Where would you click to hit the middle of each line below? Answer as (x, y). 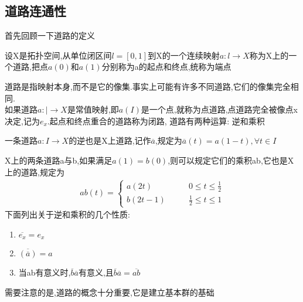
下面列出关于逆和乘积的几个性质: (67, 214)
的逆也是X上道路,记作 (110, 140)
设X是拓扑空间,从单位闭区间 (58, 55)
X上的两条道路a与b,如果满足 (59, 160)
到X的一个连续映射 (184, 55)
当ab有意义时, (45, 272)
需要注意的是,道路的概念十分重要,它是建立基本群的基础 (110, 292)
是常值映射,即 (93, 109)
